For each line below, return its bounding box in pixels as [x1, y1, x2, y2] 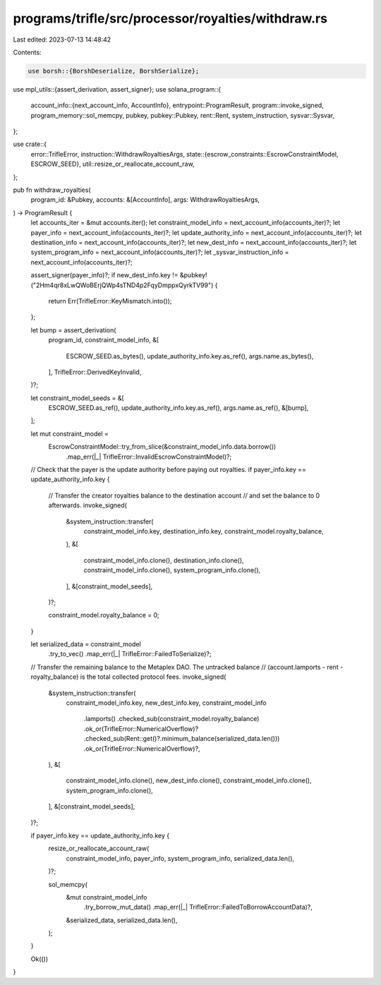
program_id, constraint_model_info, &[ [48, 336, 159, 344]
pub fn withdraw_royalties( [13, 186, 91, 194]
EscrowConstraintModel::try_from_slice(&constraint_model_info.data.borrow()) [48, 442, 277, 451]
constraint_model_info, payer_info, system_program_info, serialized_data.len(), [66, 854, 295, 862]
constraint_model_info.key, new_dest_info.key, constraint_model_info [66, 699, 267, 707]
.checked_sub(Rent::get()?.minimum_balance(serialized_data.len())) [83, 735, 280, 743]
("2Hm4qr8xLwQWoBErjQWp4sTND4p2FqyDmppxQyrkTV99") [30, 281, 214, 289]
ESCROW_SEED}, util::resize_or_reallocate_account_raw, [30, 159, 195, 169]
